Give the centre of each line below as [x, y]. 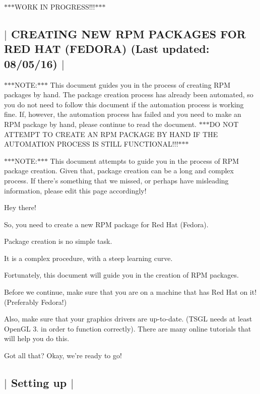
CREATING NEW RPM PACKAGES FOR [128, 34]
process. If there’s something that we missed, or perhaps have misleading [116, 180]
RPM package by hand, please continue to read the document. [101, 124]
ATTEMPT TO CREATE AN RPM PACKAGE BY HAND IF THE [111, 134]
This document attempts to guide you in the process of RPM [145, 160]
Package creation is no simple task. [58, 241]
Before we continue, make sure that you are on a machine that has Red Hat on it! [131, 292]
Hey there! [20, 207]
